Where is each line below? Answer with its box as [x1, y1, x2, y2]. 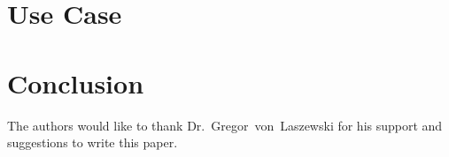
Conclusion [7, 64, 144, 101]
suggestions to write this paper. [7, 133, 178, 152]
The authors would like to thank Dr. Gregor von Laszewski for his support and [7, 116, 443, 134]
